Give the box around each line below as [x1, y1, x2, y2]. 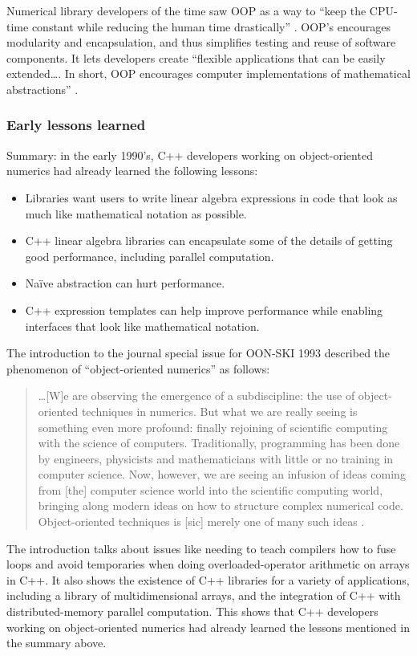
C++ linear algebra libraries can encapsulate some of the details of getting [25, 232, 393, 249]
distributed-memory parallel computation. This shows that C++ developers [6, 603, 379, 620]
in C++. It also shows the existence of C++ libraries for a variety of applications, [6, 571, 410, 588]
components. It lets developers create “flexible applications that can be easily [6, 49, 386, 66]
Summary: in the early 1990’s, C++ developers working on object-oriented [6, 146, 373, 163]
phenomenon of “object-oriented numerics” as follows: [6, 360, 270, 377]
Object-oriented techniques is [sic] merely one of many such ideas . [38, 513, 365, 530]
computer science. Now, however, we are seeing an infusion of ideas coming [38, 466, 406, 483]
